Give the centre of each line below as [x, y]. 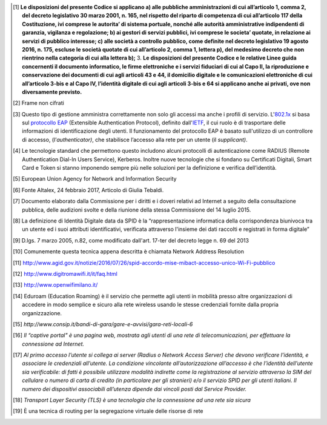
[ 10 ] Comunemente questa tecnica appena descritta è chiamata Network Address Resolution [129, 252]
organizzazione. [42, 313]
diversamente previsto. [52, 92]
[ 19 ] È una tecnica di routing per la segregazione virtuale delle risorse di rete [108, 411]
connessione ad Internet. [53, 344]
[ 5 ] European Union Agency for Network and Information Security [95, 179]
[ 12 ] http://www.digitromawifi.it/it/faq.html [65, 273]
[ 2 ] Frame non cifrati [39, 103]
